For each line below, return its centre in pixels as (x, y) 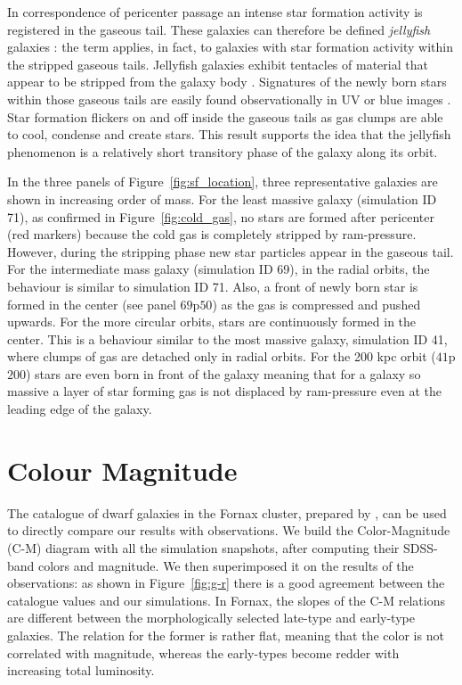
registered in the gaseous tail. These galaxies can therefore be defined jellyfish (219, 29)
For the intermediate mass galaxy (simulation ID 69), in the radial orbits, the (219, 269)
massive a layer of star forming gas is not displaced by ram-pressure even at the (225, 391)
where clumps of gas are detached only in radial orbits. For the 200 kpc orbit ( (222, 356)
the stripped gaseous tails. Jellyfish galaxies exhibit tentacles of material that (218, 64)
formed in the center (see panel (92, 304)
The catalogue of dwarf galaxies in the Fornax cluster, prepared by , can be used (227, 512)
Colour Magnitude (122, 470)
